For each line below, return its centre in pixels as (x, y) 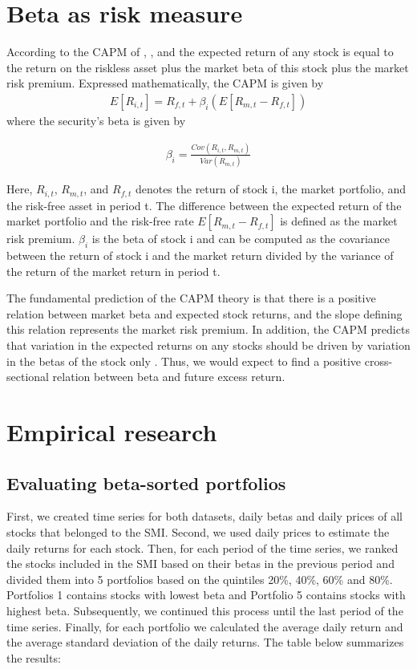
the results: (34, 657)
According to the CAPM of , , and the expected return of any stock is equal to (200, 52)
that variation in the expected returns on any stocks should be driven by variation (208, 345)
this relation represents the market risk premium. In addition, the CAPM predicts (208, 329)
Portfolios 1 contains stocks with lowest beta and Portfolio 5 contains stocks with (206, 595)
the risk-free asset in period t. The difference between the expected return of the (204, 205)
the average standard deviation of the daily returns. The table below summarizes (205, 642)
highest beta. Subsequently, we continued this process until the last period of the (205, 610)
